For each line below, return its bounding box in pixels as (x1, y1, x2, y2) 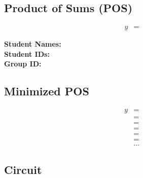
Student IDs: (4, 48, 50, 59)
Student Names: (4, 39, 61, 49)
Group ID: (4, 58, 42, 69)
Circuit (4, 161, 42, 177)
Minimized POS (4, 83, 89, 99)
